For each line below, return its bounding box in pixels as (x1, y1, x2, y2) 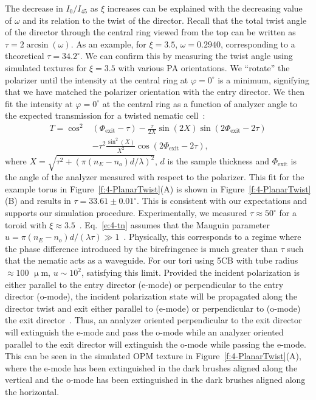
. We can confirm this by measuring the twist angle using (80, 49, 293, 62)
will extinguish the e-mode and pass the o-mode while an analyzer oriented (5, 325, 284, 338)
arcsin (26, 40, 49, 49)
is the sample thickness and (167, 155, 270, 167)
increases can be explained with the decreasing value (107, 2, 303, 14)
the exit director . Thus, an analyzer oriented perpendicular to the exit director (5, 314, 302, 326)
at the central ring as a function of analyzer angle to (102, 97, 298, 110)
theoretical (5, 49, 44, 62)
